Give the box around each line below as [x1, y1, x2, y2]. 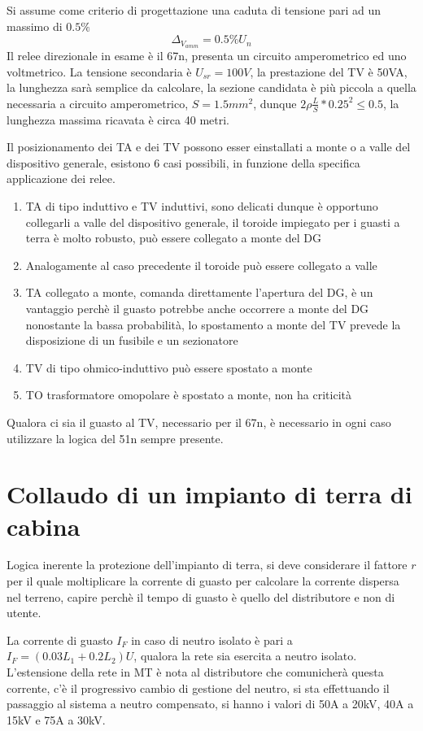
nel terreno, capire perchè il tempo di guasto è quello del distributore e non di [7, 588, 395, 605]
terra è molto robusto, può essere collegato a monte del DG [25, 229, 321, 246]
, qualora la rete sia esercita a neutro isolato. [133, 647, 357, 664]
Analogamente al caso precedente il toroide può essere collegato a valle [25, 256, 377, 273]
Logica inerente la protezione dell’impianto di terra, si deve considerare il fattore [7, 556, 408, 573]
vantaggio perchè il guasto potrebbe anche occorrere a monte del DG [25, 300, 369, 316]
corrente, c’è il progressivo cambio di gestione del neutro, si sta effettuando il [7, 679, 390, 696]
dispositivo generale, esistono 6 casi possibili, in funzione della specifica [7, 154, 360, 171]
